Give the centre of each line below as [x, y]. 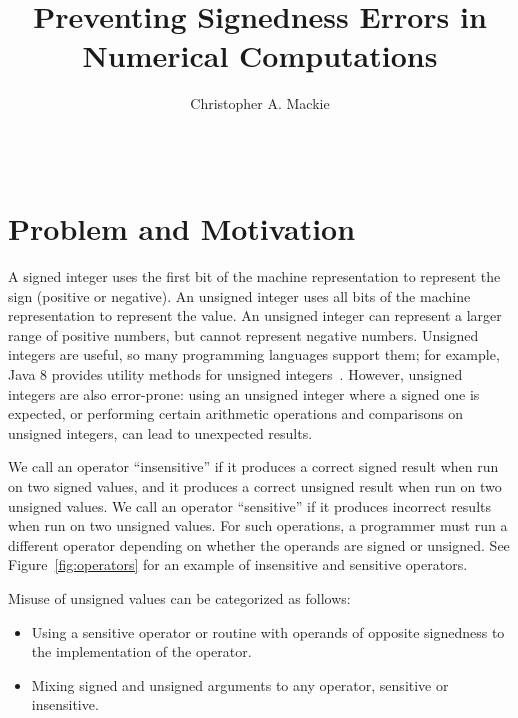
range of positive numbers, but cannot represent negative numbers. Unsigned [243, 334]
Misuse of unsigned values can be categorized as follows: [179, 597]
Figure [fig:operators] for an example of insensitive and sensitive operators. [238, 564]
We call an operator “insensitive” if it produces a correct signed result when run [253, 466]
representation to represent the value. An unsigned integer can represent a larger [255, 315]
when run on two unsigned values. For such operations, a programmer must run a [258, 525]
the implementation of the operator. [141, 651]
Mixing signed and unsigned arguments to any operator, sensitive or [240, 684]
